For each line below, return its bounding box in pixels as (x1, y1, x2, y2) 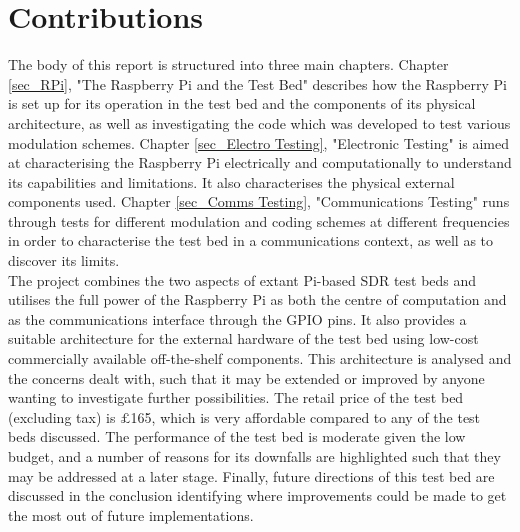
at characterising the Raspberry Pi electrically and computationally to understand (8, 152, 512, 173)
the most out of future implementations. (8, 504, 254, 525)
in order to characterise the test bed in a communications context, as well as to (8, 230, 494, 251)
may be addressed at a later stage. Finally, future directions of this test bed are (8, 465, 495, 486)
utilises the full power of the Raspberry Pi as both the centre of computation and (8, 289, 507, 310)
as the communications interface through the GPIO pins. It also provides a (8, 308, 467, 329)
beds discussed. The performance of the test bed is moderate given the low (8, 426, 466, 447)
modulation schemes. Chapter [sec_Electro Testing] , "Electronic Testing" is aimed (8, 132, 510, 153)
